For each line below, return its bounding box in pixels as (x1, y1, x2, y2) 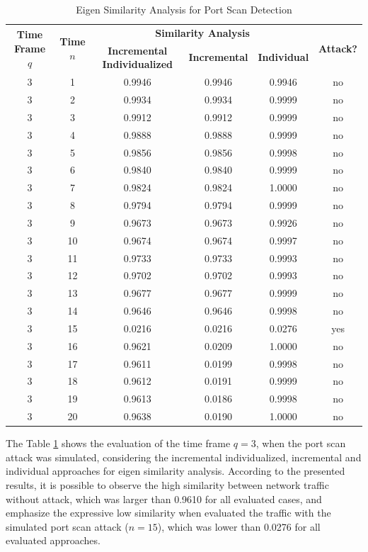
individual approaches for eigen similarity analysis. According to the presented (6, 463, 345, 478)
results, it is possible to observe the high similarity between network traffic (6, 478, 329, 492)
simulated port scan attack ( (6, 519, 129, 534)
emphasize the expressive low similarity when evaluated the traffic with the (6, 505, 331, 520)
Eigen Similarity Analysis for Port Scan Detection (76, 2, 292, 16)
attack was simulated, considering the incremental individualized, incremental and (6, 449, 362, 464)
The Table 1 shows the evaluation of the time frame (6, 436, 231, 451)
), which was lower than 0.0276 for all (157, 519, 321, 534)
